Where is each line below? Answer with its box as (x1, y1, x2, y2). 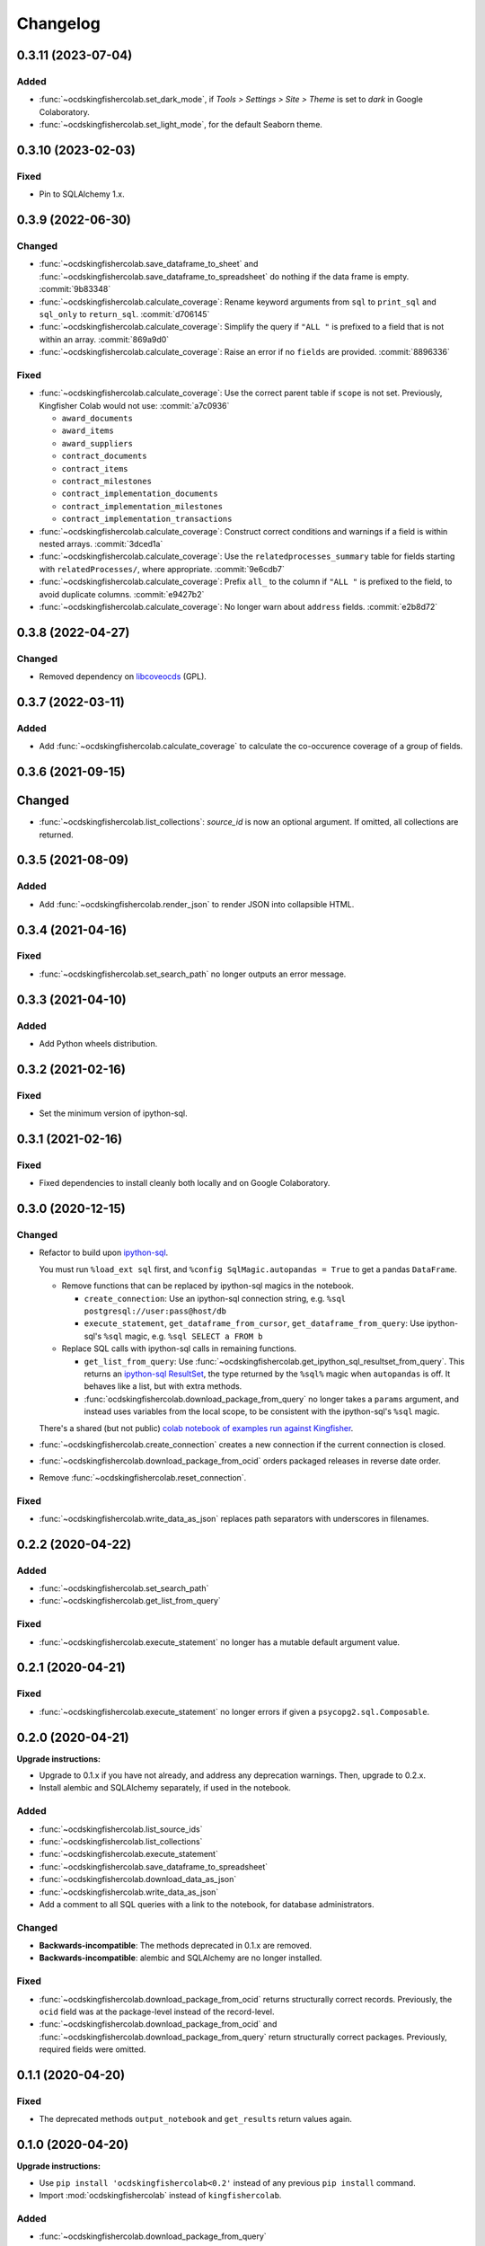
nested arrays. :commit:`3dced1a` (39, 538, 163, 549)
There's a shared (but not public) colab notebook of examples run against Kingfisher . (39, 1422, 354, 1433)
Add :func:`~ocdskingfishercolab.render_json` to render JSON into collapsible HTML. (39, 898, 355, 909)
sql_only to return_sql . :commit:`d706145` (39, 308, 210, 319)
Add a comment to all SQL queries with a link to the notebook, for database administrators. (39, 1898, 375, 1909)
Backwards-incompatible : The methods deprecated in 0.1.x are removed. (39, 1941, 313, 1951)
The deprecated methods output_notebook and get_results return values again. (39, 2114, 352, 2125)
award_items (61, 426, 114, 436)
